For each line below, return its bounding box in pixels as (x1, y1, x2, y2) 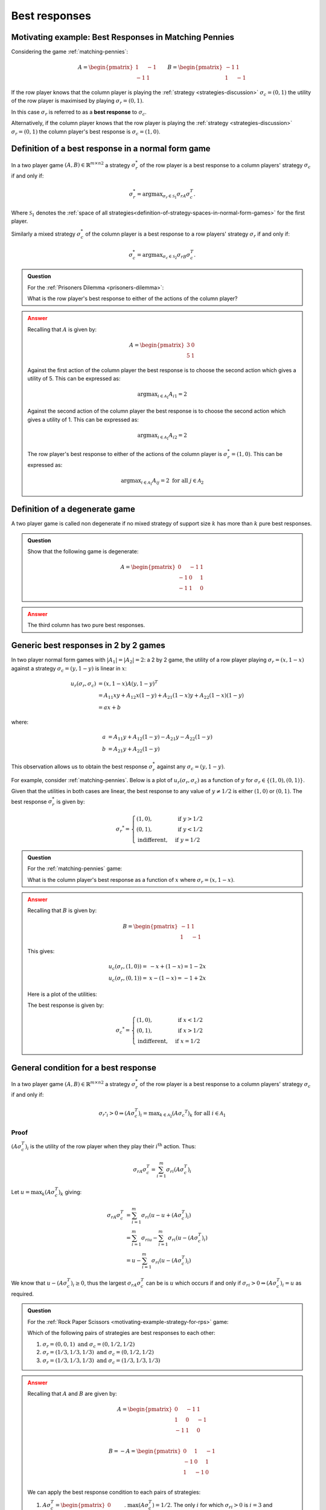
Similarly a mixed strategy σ (11, 230, 81, 238)
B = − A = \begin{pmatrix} (108, 1448, 181, 1455)
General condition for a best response (11, 1062, 156, 1073)
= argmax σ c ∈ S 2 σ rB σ (136, 251, 191, 260)
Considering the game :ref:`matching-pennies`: (11, 48, 129, 56)
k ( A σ (42, 1189, 56, 1197)
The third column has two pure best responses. (27, 622, 145, 629)
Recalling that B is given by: (27, 907, 97, 914)
